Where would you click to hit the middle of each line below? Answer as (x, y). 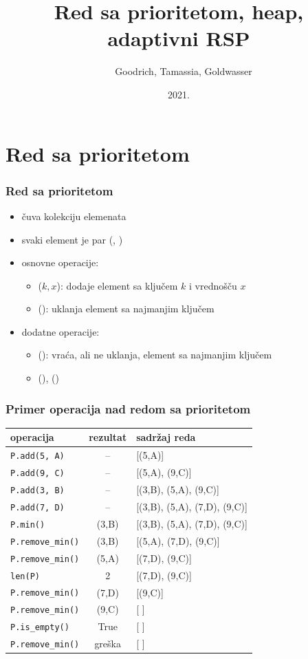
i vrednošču (213, 285)
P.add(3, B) (37, 491)
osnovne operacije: (60, 262)
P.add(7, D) (37, 507)
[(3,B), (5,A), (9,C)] (178, 489)
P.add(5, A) (37, 456)
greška (108, 644)
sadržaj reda (166, 437)
